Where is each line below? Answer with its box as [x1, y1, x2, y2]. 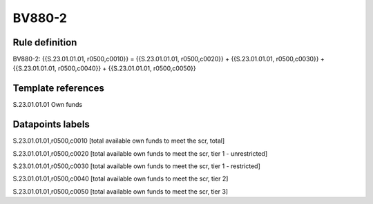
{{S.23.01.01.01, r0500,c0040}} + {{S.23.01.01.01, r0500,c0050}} [12, 64, 196, 72]
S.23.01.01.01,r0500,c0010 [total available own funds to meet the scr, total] [12, 136, 225, 145]
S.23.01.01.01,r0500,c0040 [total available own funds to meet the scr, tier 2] [12, 174, 229, 183]
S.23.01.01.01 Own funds [12, 101, 83, 109]
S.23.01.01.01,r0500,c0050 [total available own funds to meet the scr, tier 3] [12, 187, 228, 196]
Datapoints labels [12, 119, 90, 130]
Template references [12, 83, 105, 94]
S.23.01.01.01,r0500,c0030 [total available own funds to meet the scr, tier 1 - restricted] [12, 162, 260, 170]
